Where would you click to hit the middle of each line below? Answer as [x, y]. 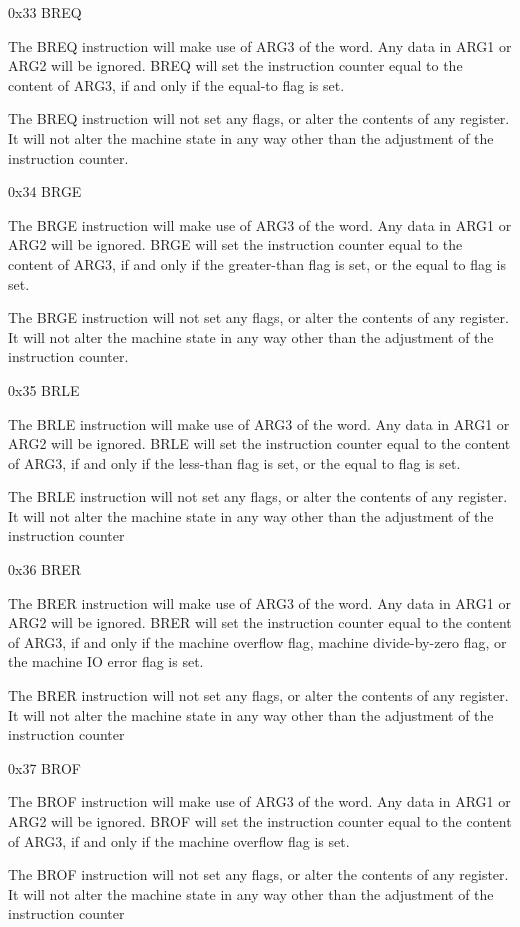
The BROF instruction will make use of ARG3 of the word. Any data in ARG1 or [259, 801]
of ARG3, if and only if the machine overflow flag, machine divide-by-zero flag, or [257, 641]
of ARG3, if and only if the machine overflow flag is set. [179, 840]
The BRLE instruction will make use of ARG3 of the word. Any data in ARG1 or [259, 423]
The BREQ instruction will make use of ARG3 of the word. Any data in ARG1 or [260, 45]
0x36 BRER [45, 569]
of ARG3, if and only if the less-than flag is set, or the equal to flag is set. [234, 462]
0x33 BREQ [45, 12]
